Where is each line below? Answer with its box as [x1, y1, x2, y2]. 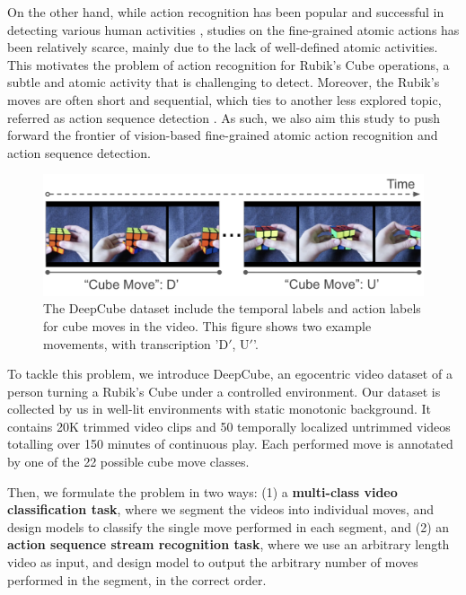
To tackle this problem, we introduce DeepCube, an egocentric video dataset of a [7, 364, 453, 383]
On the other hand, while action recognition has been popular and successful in [7, 3, 444, 21]
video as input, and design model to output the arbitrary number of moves [7, 553, 418, 572]
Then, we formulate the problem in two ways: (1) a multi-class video [7, 482, 398, 501]
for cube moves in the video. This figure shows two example [43, 316, 372, 335]
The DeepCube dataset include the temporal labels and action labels [43, 299, 421, 318]
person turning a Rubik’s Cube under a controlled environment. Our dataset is [7, 381, 441, 400]
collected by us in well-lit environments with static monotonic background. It [7, 399, 432, 418]
